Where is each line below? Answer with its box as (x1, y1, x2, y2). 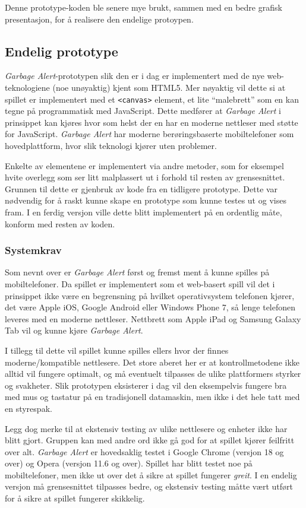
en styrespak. (5, 402, 52, 414)
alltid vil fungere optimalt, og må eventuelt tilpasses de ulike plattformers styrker (5, 367, 301, 380)
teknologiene (5, 81, 50, 93)
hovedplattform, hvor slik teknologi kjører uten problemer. (5, 139, 217, 152)
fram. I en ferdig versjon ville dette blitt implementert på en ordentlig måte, (5, 205, 282, 218)
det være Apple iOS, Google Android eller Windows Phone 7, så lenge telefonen (5, 301, 296, 313)
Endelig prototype (5, 42, 118, 60)
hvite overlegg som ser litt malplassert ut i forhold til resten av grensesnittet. (5, 171, 285, 183)
